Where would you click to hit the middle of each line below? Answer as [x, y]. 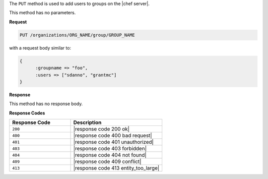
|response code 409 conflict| [107, 162]
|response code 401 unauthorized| [113, 142]
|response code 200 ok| [101, 129]
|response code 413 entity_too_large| [116, 168]
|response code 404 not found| [110, 155]
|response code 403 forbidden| [110, 149]
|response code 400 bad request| [113, 135]
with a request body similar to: [40, 48]
